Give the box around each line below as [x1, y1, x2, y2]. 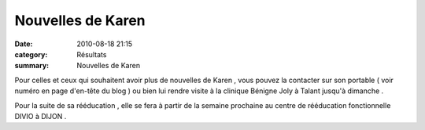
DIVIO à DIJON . [14, 111, 67, 121]
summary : [14, 61, 50, 70]
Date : [14, 39, 33, 49]
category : [14, 49, 48, 59]
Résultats [76, 49, 107, 59]
